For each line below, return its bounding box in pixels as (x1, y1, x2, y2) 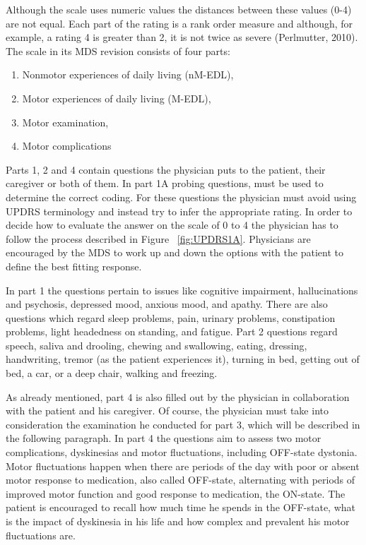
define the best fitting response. (6, 258, 142, 273)
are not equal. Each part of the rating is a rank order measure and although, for (6, 16, 353, 30)
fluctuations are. (6, 527, 76, 542)
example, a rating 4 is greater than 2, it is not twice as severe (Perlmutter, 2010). (6, 30, 358, 44)
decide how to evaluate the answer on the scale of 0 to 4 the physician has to (6, 217, 338, 232)
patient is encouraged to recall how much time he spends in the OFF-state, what (6, 500, 356, 515)
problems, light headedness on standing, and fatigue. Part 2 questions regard (6, 324, 338, 339)
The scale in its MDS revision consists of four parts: (6, 43, 230, 58)
